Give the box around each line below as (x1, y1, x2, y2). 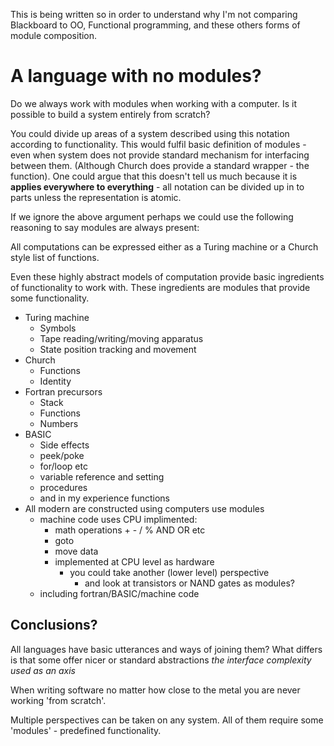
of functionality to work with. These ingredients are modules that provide (10, 281, 311, 293)
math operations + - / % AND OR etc (54, 524, 206, 536)
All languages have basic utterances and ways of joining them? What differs (10, 643, 323, 655)
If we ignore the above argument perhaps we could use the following (10, 210, 294, 223)
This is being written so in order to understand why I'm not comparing (10, 9, 298, 20)
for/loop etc (39, 460, 88, 472)
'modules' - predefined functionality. (10, 724, 162, 736)
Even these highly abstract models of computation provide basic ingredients (10, 270, 325, 283)
